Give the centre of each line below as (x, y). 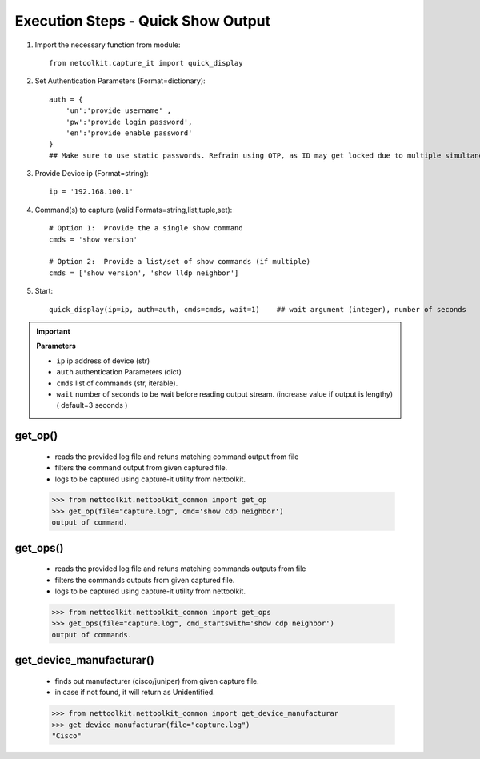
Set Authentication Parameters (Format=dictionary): (120, 81)
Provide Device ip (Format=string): (92, 174)
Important (54, 331)
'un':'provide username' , (118, 111)
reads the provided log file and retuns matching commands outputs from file (180, 569)
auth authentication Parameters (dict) (119, 372)
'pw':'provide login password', (129, 122)
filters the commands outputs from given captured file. (145, 580)
